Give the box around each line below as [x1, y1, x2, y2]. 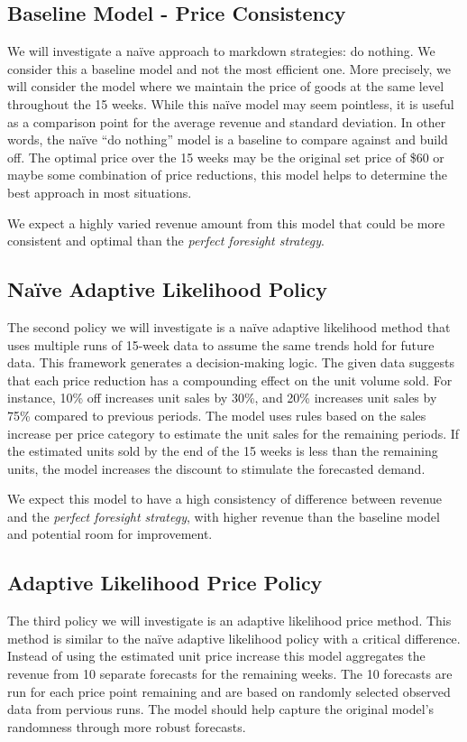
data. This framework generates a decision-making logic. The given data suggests [7, 353, 454, 372]
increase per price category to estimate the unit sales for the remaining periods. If [7, 423, 460, 442]
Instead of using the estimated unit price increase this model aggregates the [7, 646, 426, 665]
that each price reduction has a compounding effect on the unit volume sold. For [7, 370, 453, 389]
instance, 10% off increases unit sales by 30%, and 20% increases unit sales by [7, 388, 437, 407]
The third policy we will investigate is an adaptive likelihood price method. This [7, 611, 452, 630]
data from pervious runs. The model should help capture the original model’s [7, 700, 435, 719]
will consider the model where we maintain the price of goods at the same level [7, 77, 444, 96]
